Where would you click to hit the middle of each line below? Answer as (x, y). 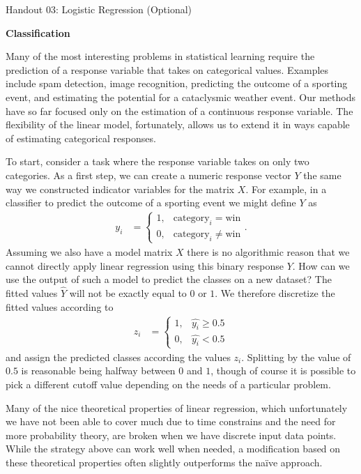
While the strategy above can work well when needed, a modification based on (173, 449)
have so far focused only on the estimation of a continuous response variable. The (179, 110)
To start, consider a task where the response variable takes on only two (158, 161)
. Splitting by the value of (296, 357)
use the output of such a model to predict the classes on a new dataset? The (169, 279)
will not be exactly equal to (128, 292)
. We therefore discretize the (275, 292)
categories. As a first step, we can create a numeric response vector (148, 175)
